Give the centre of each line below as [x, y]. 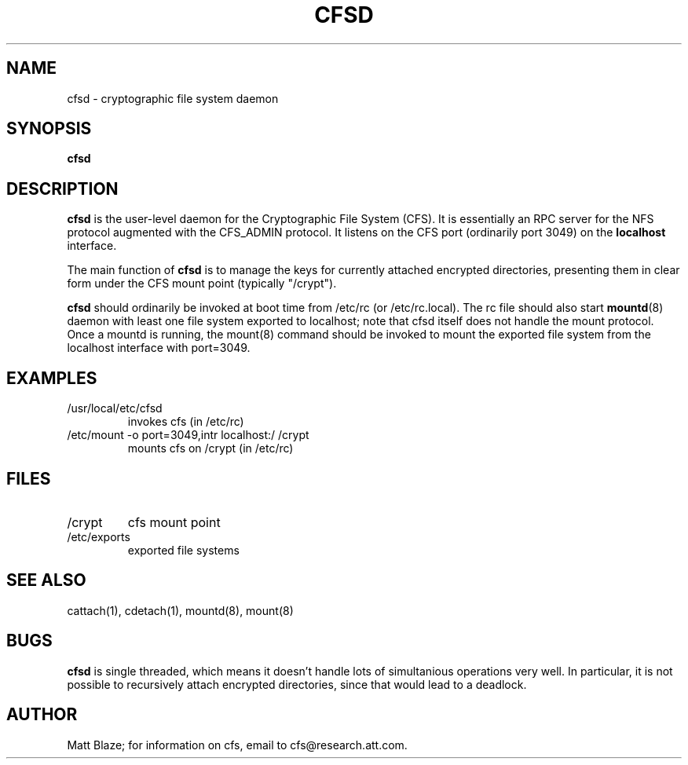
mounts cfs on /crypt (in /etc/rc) [210, 448]
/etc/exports [99, 536]
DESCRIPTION [62, 189]
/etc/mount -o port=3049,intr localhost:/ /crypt [188, 435]
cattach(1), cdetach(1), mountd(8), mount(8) [180, 610]
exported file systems [183, 550]
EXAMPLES [52, 378]
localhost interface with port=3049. [159, 348]
